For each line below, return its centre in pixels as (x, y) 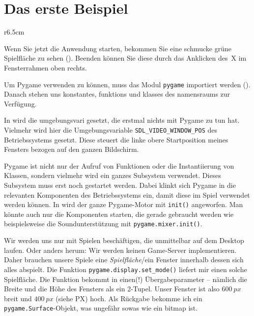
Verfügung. (20, 103)
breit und (18, 298)
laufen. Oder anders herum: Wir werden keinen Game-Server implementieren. (120, 250)
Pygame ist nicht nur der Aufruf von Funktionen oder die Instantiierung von (119, 165)
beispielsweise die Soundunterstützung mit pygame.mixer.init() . (103, 224)
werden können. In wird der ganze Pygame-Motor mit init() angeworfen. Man (124, 204)
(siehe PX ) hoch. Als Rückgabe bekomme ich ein (129, 298)
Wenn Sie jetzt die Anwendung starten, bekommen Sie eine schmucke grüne (118, 48)
